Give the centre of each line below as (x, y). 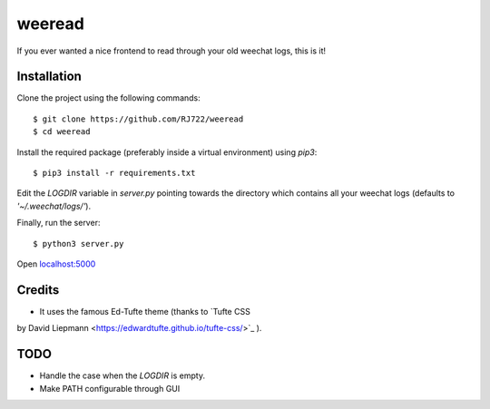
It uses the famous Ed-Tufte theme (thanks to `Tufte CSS (145, 311)
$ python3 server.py (78, 243)
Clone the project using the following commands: (109, 98)
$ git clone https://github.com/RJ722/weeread (138, 119)
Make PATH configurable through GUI (110, 388)
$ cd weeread (62, 132)
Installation (49, 77)
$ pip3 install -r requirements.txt (114, 173)
